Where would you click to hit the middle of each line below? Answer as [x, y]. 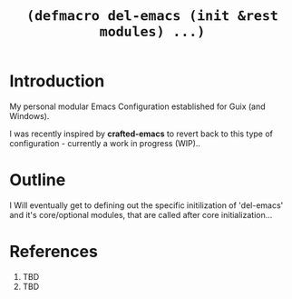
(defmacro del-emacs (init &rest [152, 16]
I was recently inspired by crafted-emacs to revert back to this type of [141, 134]
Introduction [57, 81]
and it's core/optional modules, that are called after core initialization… [141, 214]
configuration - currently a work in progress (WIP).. [105, 143]
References [54, 252]
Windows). [29, 115]
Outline [38, 180]
